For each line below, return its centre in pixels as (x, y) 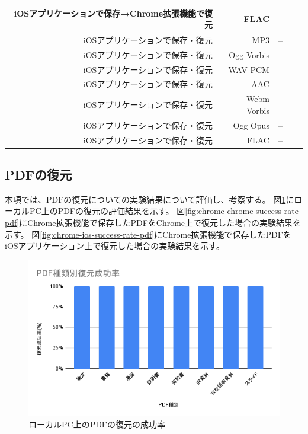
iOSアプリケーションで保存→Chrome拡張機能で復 (113, 13)
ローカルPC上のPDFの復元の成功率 (97, 424)
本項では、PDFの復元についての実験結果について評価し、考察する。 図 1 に (150, 199)
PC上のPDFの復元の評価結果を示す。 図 (107, 211)
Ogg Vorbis (249, 54)
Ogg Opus (251, 125)
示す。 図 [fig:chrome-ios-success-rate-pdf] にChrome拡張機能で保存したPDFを (148, 234)
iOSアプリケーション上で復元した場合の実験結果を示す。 (115, 246)
